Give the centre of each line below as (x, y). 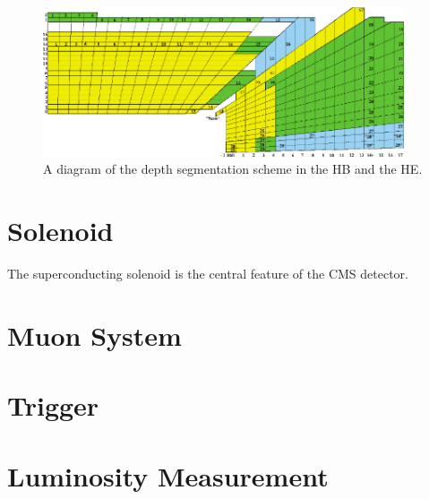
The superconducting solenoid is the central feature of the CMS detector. (208, 273)
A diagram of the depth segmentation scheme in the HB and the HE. (233, 169)
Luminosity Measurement (168, 475)
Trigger (53, 405)
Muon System (94, 335)
